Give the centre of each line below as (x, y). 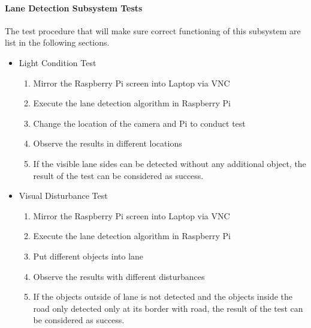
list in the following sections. (57, 42)
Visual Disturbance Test (63, 196)
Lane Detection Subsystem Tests (74, 8)
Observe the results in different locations (108, 143)
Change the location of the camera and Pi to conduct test (139, 123)
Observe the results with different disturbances (119, 276)
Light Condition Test (58, 62)
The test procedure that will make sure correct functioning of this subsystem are (153, 30)
